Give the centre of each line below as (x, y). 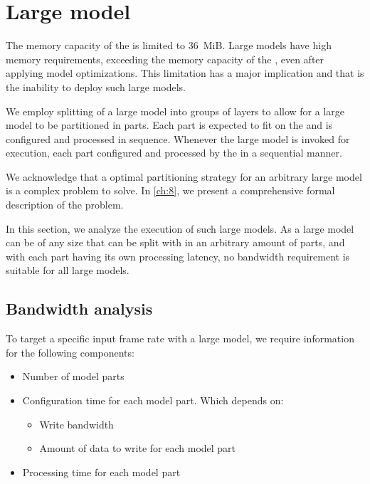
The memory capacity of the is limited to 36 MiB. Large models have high (169, 45)
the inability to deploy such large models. (96, 86)
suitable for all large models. (68, 270)
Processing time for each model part (101, 472)
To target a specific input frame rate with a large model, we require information (180, 338)
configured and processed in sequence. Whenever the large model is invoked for (178, 138)
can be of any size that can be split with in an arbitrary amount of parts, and (175, 242)
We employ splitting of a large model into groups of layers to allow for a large (175, 111)
